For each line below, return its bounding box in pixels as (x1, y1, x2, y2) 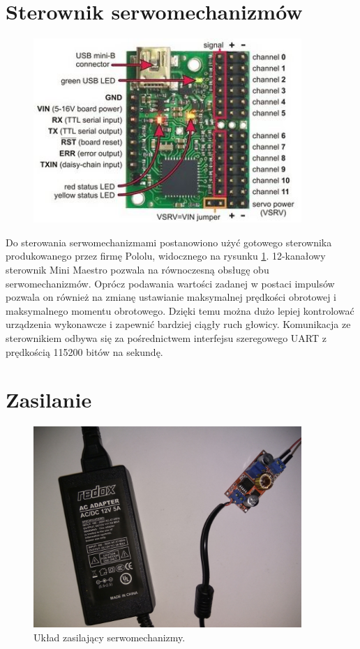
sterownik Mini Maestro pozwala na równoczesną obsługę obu (6, 262, 269, 276)
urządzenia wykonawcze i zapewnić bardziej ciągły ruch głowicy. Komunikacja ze (6, 317, 351, 331)
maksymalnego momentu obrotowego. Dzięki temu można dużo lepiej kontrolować (6, 303, 354, 318)
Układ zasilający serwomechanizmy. (33, 629, 186, 644)
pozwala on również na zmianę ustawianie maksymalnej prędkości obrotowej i (6, 290, 336, 304)
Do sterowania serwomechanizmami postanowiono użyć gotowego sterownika (6, 234, 332, 249)
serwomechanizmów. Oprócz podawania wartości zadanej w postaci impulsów (6, 276, 335, 290)
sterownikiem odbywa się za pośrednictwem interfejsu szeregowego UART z (6, 330, 327, 345)
